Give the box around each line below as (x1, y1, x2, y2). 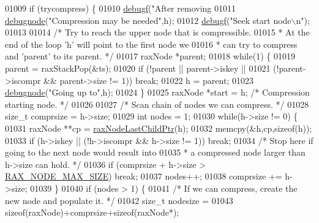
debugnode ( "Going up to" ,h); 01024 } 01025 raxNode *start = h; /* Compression (5, 86, 310, 99)
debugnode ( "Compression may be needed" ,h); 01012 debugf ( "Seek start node (5, 13, 291, 26)
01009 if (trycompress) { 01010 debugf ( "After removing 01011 (5, 2, 236, 14)
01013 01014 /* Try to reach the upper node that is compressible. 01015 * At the (5, 26, 310, 39)
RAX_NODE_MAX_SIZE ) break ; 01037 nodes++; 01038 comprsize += (5, 170, 282, 183)
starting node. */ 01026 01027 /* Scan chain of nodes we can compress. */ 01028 (5, 97, 309, 110)
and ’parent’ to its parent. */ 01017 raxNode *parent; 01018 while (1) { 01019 (5, 50, 295, 62)
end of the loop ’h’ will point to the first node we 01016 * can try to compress (5, 37, 298, 50)
